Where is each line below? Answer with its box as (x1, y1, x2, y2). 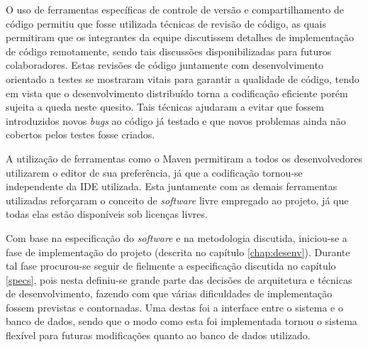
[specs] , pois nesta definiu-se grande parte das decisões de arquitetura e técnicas (6, 272, 352, 287)
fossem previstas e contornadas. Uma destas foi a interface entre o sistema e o (6, 299, 343, 314)
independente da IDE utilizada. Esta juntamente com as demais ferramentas (6, 179, 338, 194)
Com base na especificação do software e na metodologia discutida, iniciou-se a (6, 230, 347, 245)
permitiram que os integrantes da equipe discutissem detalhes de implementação (6, 30, 354, 45)
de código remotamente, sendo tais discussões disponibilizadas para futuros (6, 43, 332, 58)
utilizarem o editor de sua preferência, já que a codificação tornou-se (6, 165, 303, 180)
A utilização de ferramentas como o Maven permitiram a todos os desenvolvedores (6, 150, 362, 165)
